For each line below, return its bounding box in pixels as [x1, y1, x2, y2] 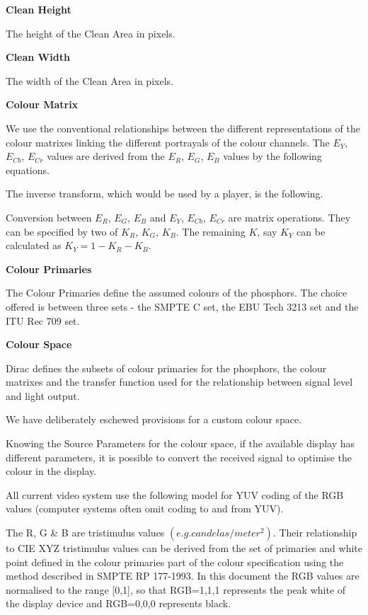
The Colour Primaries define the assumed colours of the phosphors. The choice [6, 285, 347, 300]
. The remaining [176, 224, 246, 238]
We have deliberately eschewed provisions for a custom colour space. [6, 412, 302, 427]
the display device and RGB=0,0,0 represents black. [6, 596, 231, 611]
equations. [6, 162, 50, 177]
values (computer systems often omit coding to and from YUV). [6, 501, 284, 516]
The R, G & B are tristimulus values [6, 525, 165, 540]
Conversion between [6, 209, 92, 224]
